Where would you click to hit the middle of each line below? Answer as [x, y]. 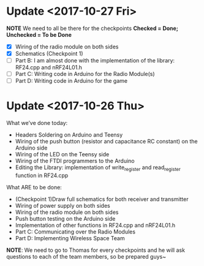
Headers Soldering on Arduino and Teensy [69, 135]
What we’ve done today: [37, 123]
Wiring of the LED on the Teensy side [62, 154]
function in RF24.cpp [42, 175]
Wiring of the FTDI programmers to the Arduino [75, 161]
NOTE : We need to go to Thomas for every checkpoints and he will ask [96, 250]
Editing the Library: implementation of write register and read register [98, 168]
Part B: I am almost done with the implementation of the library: [95, 61]
